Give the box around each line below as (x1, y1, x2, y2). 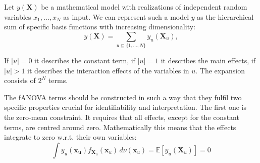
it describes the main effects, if (161, 55, 255, 66)
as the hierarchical (197, 11, 254, 22)
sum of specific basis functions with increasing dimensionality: (4, 21, 195, 32)
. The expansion (195, 65, 245, 75)
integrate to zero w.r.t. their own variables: (4, 132, 137, 142)
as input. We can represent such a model (63, 11, 189, 22)
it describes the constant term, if (34, 55, 135, 66)
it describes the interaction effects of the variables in (27, 65, 189, 75)
